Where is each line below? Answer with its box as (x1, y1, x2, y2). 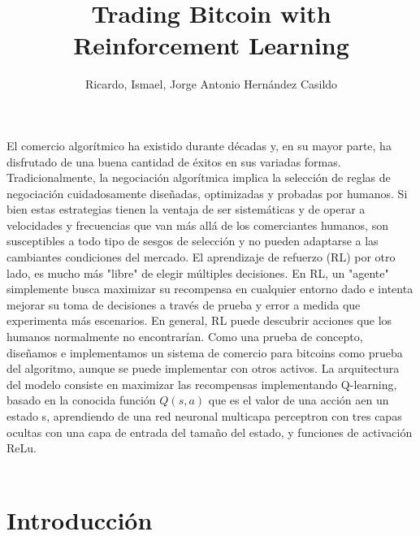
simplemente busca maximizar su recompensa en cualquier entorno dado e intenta (6, 280, 414, 297)
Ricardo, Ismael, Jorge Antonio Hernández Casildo (84, 76, 338, 93)
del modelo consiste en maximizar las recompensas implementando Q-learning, (6, 375, 397, 392)
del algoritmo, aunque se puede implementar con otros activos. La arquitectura (6, 360, 400, 377)
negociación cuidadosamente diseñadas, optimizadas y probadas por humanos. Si (6, 184, 408, 201)
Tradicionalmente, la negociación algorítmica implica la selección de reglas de (6, 169, 391, 186)
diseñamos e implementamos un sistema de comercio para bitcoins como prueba (6, 344, 403, 361)
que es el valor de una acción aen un (208, 391, 389, 408)
